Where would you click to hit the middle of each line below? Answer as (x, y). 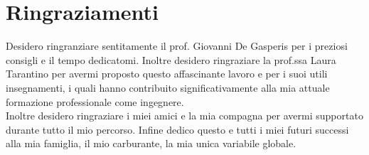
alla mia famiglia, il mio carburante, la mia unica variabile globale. (151, 143)
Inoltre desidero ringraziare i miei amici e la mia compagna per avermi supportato (184, 116)
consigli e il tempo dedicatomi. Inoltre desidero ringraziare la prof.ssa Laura (171, 59)
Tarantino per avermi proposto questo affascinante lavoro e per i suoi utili (167, 74)
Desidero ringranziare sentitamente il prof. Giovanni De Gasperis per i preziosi (177, 46)
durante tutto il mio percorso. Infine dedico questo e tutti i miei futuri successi (177, 129)
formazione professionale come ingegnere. (95, 101)
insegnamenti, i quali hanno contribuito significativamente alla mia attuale (168, 87)
